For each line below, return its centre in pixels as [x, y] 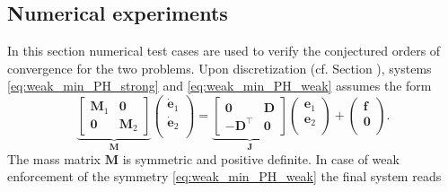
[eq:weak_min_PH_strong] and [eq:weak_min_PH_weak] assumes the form [220, 86]
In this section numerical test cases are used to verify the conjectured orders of [224, 51]
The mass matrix [54, 158]
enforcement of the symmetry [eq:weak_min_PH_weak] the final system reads [224, 176]
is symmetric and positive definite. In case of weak [261, 158]
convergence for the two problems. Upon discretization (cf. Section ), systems [220, 68]
